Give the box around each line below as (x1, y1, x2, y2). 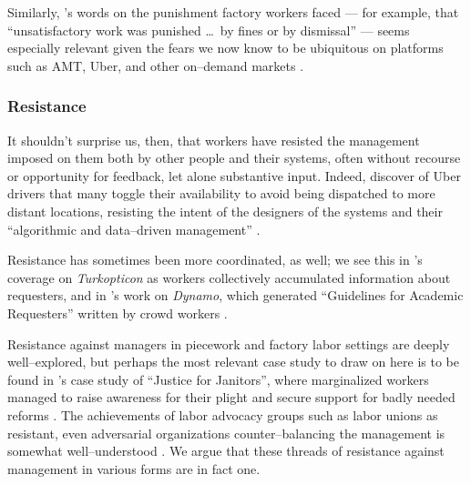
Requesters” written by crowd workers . (7, 303, 228, 322)
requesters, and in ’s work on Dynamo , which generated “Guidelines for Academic (7, 286, 464, 305)
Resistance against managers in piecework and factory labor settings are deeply (7, 334, 450, 353)
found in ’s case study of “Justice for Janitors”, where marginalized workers (7, 369, 429, 388)
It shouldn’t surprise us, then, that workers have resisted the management (7, 130, 420, 149)
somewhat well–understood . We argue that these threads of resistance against (7, 441, 445, 460)
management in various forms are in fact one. (7, 459, 261, 478)
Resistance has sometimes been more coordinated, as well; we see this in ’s (7, 250, 423, 269)
